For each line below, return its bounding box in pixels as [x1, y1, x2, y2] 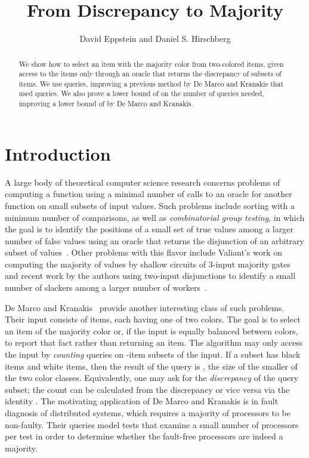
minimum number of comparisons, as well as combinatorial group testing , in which [5, 211, 305, 223]
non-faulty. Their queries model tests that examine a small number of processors [5, 418, 299, 431]
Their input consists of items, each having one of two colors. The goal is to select [5, 313, 301, 325]
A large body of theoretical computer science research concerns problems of [5, 176, 280, 188]
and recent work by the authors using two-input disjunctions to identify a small [5, 269, 296, 282]
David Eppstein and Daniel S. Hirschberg [79, 32, 231, 45]
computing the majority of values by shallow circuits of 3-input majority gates [5, 257, 291, 270]
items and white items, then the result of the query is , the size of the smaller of [5, 359, 298, 372]
